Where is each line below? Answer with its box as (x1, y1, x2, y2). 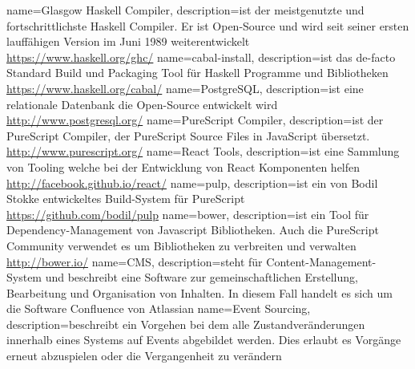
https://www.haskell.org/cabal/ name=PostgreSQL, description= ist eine (6, 79, 364, 96)
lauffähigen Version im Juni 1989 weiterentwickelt (6, 33, 250, 50)
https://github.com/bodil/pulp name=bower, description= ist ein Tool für (6, 205, 369, 222)
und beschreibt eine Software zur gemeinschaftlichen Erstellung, (45, 269, 358, 286)
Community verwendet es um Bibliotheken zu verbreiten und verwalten (6, 237, 357, 253)
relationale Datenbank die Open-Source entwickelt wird (6, 95, 278, 112)
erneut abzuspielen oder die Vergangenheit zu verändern (6, 347, 282, 364)
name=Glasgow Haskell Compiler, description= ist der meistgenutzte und (6, 2, 365, 18)
